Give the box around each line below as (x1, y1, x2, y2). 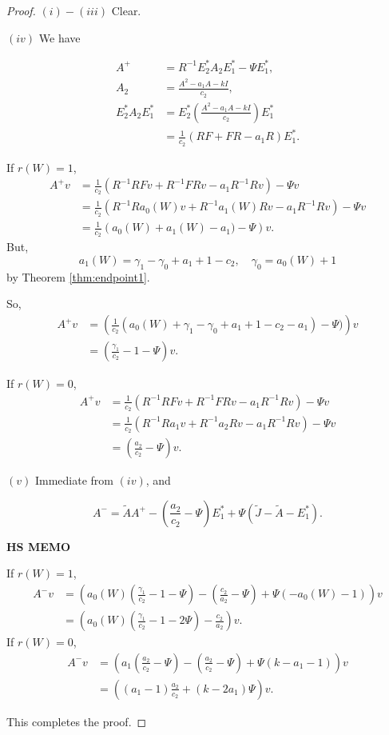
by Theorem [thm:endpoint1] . (6, 268, 150, 285)
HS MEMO (6, 537, 71, 554)
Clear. (111, 2, 141, 18)
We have (38, 29, 81, 46)
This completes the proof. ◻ (6, 713, 147, 729)
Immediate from (34, 472, 113, 489)
